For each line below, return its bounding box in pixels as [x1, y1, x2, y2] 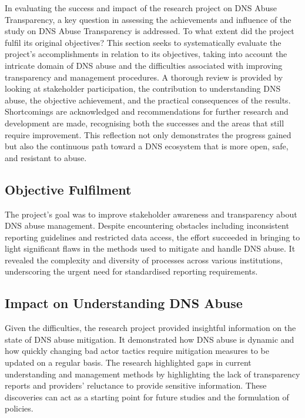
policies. [5, 402, 33, 414]
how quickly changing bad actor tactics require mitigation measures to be [5, 345, 269, 357]
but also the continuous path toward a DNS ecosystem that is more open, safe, [5, 140, 289, 152]
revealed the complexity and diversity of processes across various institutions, [5, 253, 283, 266]
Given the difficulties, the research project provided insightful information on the [5, 322, 296, 334]
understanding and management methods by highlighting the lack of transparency [5, 367, 300, 380]
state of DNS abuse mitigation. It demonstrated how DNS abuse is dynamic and [5, 333, 294, 345]
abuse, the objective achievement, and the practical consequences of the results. [5, 93, 291, 106]
